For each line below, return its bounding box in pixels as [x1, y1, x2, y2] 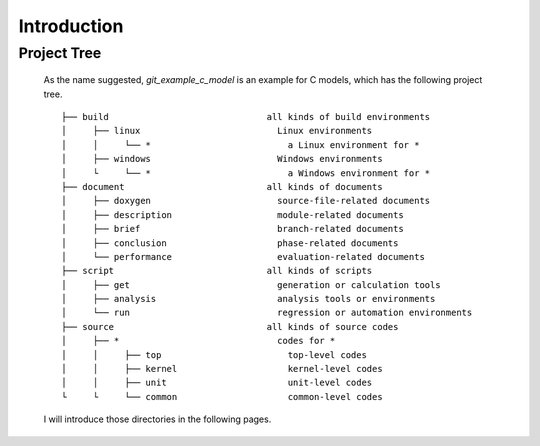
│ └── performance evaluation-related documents [61, 251, 425, 262]
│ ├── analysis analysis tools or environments [61, 293, 436, 305]
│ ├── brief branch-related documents [61, 223, 404, 235]
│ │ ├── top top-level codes [61, 349, 367, 360]
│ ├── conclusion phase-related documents [61, 237, 399, 249]
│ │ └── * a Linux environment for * [61, 139, 420, 150]
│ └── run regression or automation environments [61, 307, 473, 319]
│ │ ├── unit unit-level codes [61, 377, 373, 389]
